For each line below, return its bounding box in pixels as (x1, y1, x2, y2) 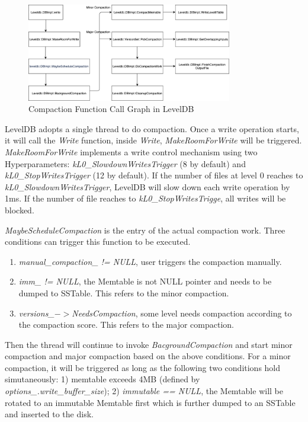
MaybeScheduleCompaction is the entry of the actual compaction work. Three (5, 223, 285, 236)
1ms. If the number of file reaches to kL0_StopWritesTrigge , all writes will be (5, 192, 286, 204)
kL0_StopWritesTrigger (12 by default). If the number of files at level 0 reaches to (5, 169, 303, 181)
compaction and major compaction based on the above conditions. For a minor (5, 350, 291, 362)
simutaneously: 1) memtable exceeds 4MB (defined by (5, 373, 200, 385)
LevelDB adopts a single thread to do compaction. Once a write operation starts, (5, 122, 299, 135)
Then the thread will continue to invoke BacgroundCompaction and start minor (5, 338, 293, 350)
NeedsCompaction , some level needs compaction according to (72, 306, 292, 319)
